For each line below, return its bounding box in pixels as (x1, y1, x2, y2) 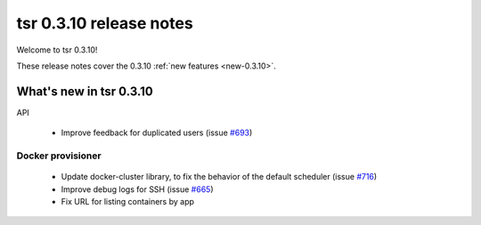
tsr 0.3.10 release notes (16, 13, 193, 33)
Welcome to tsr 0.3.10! (16, 44, 98, 55)
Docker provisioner (16, 149, 102, 162)
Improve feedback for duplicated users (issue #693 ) (61, 127, 253, 138)
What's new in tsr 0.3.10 (16, 84, 153, 99)
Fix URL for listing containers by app (61, 196, 195, 206)
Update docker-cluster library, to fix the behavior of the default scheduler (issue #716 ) (61, 172, 378, 182)
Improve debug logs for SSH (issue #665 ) (61, 183, 214, 195)
